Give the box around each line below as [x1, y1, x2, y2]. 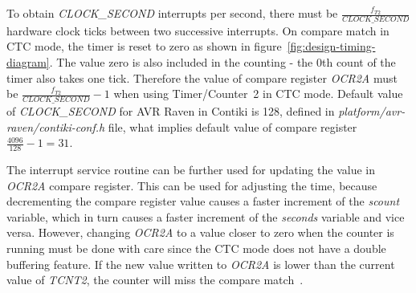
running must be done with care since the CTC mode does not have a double [6, 240, 386, 257]
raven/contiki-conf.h [6, 118, 105, 135]
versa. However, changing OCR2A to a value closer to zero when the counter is [6, 224, 394, 241]
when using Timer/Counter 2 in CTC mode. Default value [113, 85, 403, 102]
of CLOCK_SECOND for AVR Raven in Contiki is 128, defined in [6, 103, 335, 120]
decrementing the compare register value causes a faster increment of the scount [6, 193, 400, 210]
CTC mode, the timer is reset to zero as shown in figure [6, 38, 282, 55]
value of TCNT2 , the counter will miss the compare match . [6, 271, 304, 288]
